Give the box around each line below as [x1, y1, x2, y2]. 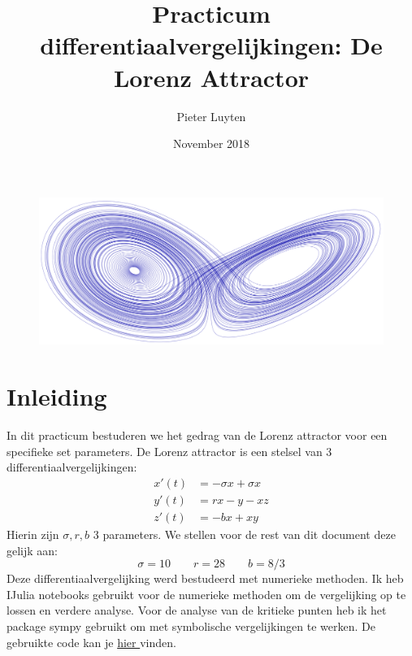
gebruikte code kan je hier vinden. [7, 633, 176, 650]
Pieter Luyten [176, 107, 246, 124]
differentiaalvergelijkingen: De [40, 28, 383, 62]
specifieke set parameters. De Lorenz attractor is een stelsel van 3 [7, 442, 332, 459]
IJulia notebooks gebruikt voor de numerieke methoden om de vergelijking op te [7, 585, 406, 602]
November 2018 [172, 135, 250, 152]
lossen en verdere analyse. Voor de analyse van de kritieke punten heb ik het [7, 602, 387, 619]
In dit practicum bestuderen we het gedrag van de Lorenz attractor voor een [7, 427, 388, 444]
